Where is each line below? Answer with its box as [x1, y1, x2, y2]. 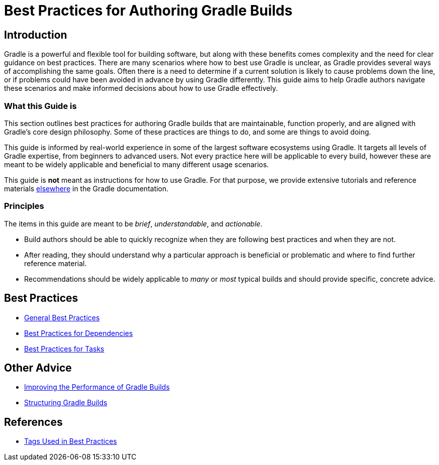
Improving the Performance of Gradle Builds [24, 383, 170, 392]
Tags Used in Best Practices [24, 437, 117, 446]
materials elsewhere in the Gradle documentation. [4, 184, 169, 193]
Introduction [4, 28, 67, 41]
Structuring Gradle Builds [24, 398, 107, 407]
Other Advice [4, 361, 72, 374]
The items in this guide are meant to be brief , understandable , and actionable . [4, 219, 263, 228]
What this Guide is [4, 100, 77, 111]
